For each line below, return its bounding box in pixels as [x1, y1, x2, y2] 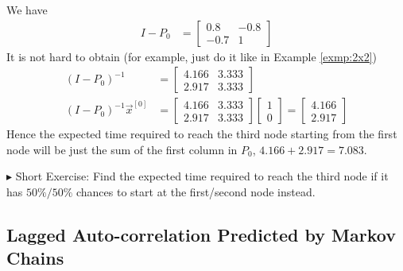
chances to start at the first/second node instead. [76, 184, 316, 200]
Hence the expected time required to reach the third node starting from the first [6, 126, 397, 142]
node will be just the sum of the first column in [6, 141, 238, 157]
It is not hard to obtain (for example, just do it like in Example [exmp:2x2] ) [6, 48, 377, 64]
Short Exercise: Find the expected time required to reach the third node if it [15, 168, 389, 184]
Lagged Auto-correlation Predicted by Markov [6, 223, 396, 247]
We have [6, 2, 48, 17]
